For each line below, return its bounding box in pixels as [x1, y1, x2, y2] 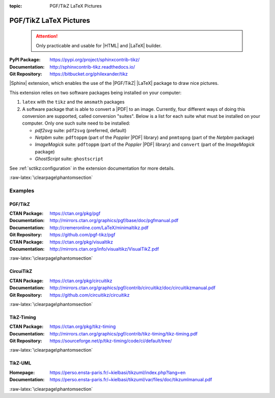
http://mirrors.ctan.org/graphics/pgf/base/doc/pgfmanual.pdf [49, 218, 179, 224]
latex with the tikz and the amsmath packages [22, 99, 125, 105]
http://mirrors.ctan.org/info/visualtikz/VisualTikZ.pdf [49, 246, 159, 252]
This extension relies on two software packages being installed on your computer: [9, 89, 182, 96]
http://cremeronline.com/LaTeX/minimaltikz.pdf [49, 224, 149, 231]
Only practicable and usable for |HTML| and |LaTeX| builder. [36, 42, 162, 48]
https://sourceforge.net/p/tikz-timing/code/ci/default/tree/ [49, 338, 172, 344]
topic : [9, 3, 22, 9]
